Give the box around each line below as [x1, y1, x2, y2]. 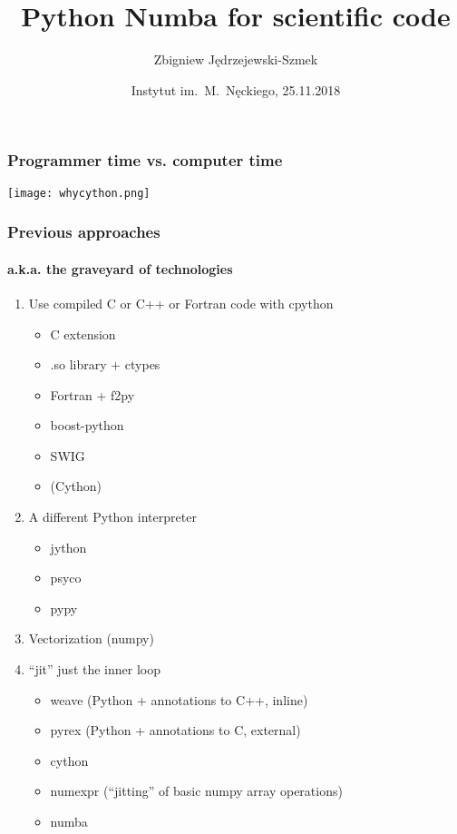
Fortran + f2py [50, 385, 135, 404]
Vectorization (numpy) [28, 629, 154, 648]
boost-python [50, 416, 124, 435]
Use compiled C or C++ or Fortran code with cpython [28, 293, 334, 312]
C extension [50, 324, 116, 343]
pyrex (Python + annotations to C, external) [50, 721, 301, 740]
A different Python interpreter [28, 507, 197, 526]
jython [50, 537, 87, 556]
